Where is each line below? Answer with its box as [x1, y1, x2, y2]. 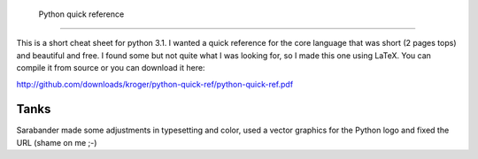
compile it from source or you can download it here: [16, 63, 205, 73]
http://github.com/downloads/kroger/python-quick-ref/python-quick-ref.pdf [16, 79, 294, 89]
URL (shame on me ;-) [16, 137, 97, 148]
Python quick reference [38, 9, 125, 19]
